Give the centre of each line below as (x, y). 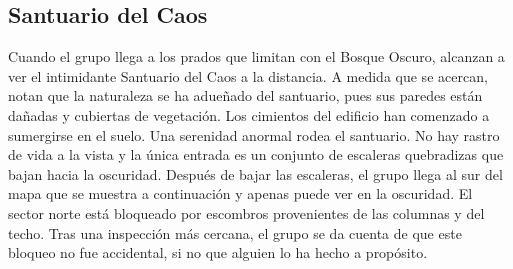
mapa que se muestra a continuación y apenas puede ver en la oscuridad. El (240, 193)
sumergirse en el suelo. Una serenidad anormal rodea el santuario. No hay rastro (254, 134)
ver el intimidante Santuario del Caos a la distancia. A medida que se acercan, (248, 75)
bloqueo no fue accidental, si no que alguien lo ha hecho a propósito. (218, 252)
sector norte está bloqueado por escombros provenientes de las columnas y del (246, 212)
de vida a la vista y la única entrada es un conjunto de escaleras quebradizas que (256, 154)
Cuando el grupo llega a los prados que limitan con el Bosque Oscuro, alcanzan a (256, 56)
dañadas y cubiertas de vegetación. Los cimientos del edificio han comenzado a (249, 114)
